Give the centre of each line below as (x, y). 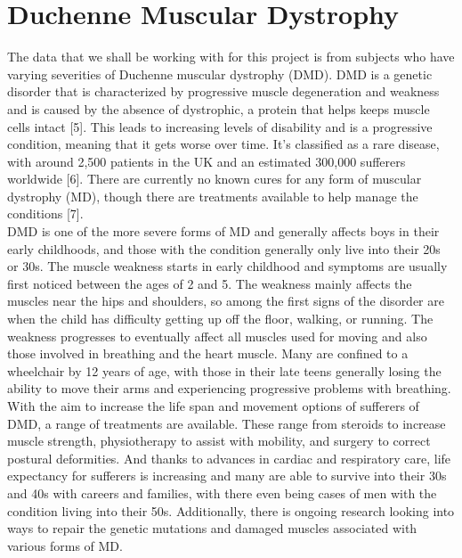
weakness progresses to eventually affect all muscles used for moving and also (217, 336)
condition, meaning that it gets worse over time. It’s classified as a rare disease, (223, 144)
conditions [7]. (45, 213)
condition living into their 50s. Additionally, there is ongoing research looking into (231, 510)
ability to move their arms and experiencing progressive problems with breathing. (229, 388)
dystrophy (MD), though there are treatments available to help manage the (213, 196)
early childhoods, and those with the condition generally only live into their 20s (224, 248)
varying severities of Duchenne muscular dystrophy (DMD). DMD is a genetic (220, 74)
